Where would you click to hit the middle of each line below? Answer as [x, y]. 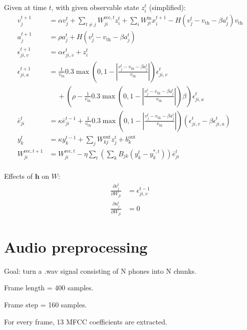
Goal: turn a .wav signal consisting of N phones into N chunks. [100, 270]
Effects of [19, 176]
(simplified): [167, 7]
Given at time [25, 7]
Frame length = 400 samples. [49, 288]
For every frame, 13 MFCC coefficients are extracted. [86, 321]
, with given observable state [95, 7]
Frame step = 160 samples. [46, 305]
